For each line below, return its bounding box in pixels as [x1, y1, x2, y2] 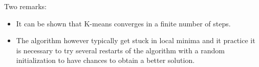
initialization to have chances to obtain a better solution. [16, 55, 195, 65]
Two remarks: [4, 1, 47, 11]
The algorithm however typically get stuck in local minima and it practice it [16, 35, 255, 46]
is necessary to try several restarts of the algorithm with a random [16, 45, 225, 55]
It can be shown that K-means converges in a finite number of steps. [16, 18, 231, 28]
